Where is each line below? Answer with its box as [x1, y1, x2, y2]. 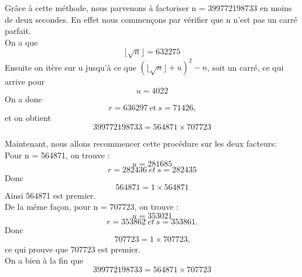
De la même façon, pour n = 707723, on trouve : [5, 200, 179, 213]
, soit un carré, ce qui [207, 61, 284, 73]
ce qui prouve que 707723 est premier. [5, 243, 140, 255]
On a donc [5, 92, 42, 105]
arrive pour [5, 75, 45, 88]
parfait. [5, 25, 31, 37]
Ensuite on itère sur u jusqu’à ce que [5, 61, 136, 73]
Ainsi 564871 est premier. [5, 189, 96, 201]
